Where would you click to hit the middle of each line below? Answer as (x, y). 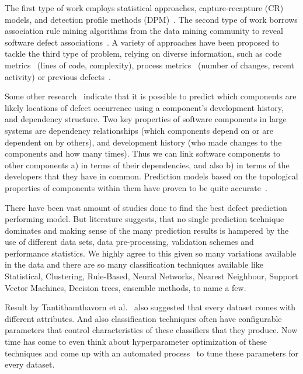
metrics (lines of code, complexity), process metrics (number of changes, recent (150, 65)
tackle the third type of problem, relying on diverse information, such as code (143, 53)
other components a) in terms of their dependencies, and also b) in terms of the (147, 165)
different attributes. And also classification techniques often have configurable (143, 318)
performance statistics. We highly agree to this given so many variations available (151, 253)
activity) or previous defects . (58, 76)
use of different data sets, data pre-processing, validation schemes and (129, 242)
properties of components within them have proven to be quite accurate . (136, 187)
